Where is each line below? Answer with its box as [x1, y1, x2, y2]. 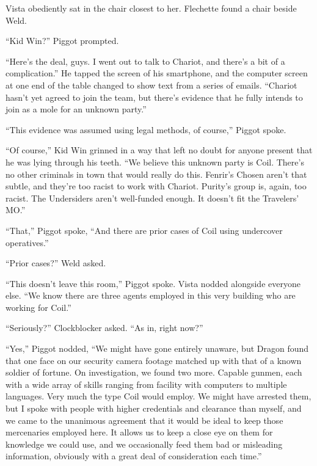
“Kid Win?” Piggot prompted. [5, 34, 119, 47]
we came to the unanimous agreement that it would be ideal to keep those [5, 413, 283, 426]
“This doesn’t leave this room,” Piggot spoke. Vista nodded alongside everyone [5, 277, 301, 289]
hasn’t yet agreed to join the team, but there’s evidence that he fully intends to [5, 90, 303, 103]
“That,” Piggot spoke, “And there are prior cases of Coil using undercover [5, 224, 283, 236]
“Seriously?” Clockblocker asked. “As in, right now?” [5, 321, 203, 334]
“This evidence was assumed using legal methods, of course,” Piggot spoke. [5, 123, 286, 136]
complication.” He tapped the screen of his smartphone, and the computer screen [5, 67, 308, 79]
